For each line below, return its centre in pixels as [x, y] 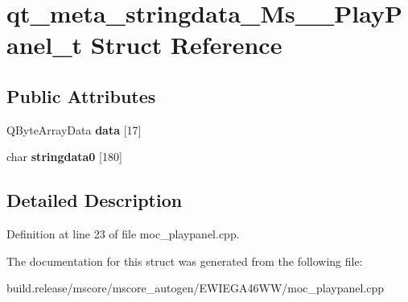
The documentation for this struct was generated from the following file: [185, 261]
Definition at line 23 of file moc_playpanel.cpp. [123, 234]
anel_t [45, 45]
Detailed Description [95, 200]
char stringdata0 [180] [64, 157]
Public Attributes [81, 95]
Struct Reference [186, 45]
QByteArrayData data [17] [74, 129]
